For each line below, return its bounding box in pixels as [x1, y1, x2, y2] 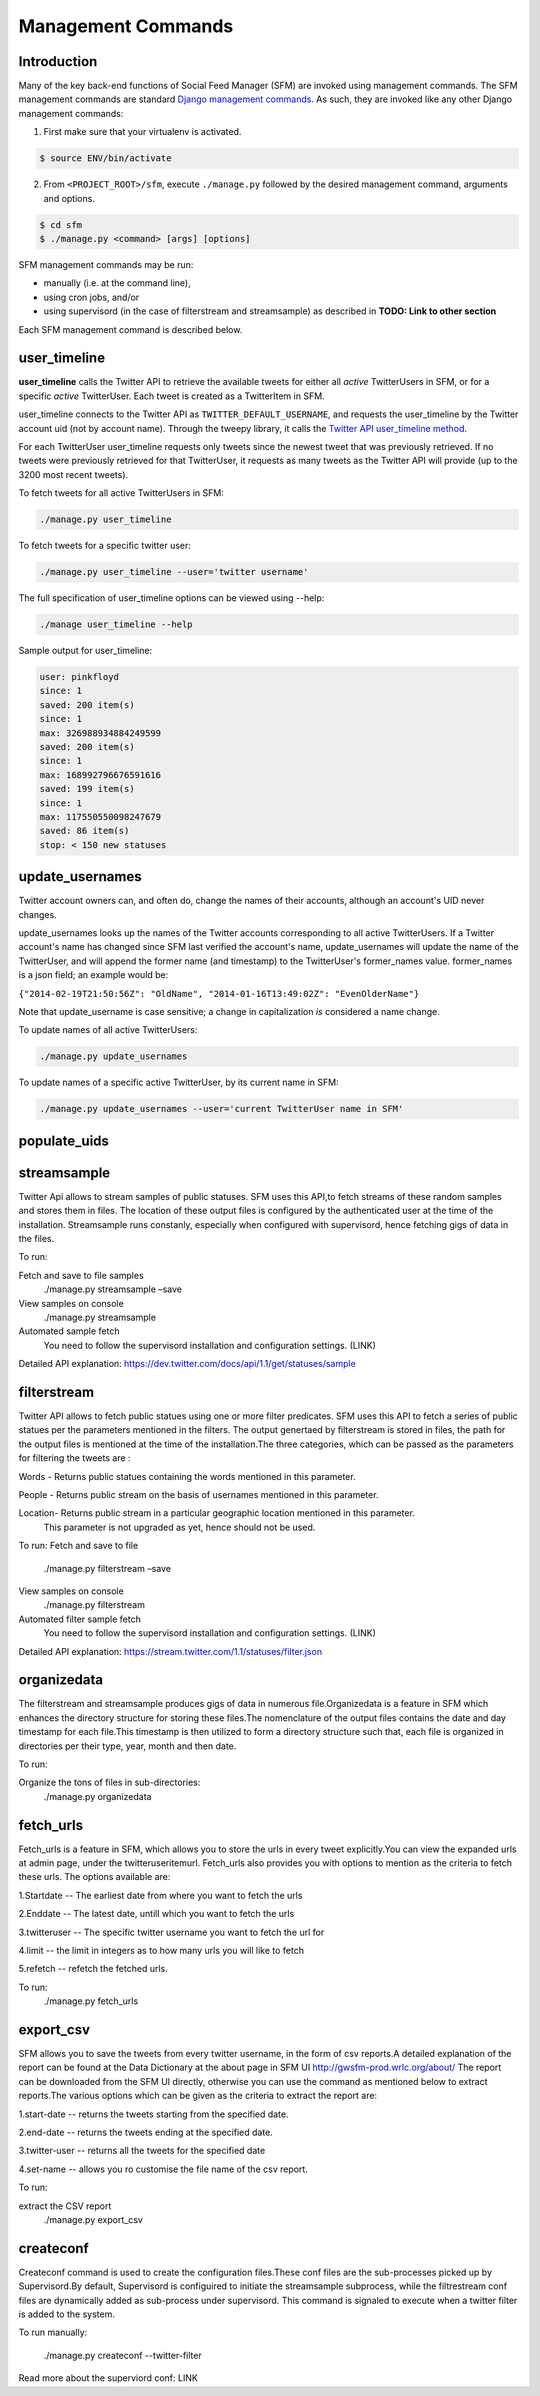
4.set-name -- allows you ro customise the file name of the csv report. [18, 2163, 309, 2175]
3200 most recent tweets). [18, 468, 129, 480]
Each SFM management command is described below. [18, 323, 243, 335]
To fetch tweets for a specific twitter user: [18, 540, 192, 552]
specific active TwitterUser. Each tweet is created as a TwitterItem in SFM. [18, 390, 325, 402]
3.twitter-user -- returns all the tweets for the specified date [18, 2145, 266, 2157]
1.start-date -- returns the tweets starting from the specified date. [18, 2108, 289, 2120]
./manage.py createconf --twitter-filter [43, 2349, 202, 2361]
